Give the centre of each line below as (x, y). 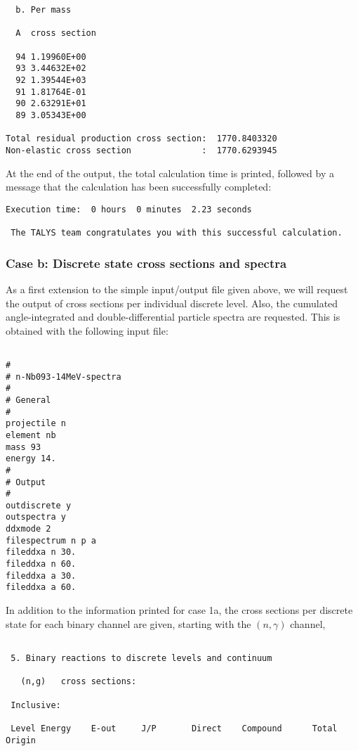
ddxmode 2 (28, 529)
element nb (31, 435)
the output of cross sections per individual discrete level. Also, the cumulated (172, 303)
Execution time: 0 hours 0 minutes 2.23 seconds (129, 209)
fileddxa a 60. (41, 588)
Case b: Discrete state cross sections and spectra (146, 263)
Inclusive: (36, 705)
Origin (21, 740)
